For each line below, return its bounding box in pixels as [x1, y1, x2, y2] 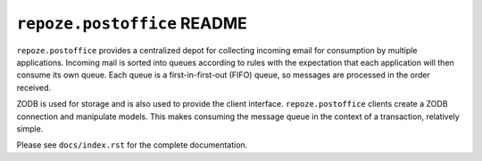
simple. [16, 123, 44, 133]
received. [16, 82, 52, 93]
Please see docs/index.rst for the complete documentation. [16, 140, 248, 150]
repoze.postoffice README [16, 13, 247, 33]
